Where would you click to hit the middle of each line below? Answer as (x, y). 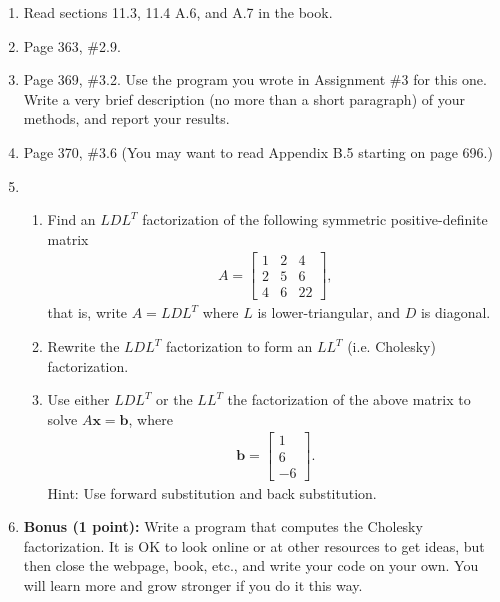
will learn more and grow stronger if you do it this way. (193, 584)
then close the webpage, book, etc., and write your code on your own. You (251, 565)
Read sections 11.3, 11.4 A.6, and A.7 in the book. (178, 12)
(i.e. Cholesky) (391, 346)
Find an (71, 219)
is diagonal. (455, 312)
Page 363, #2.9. (72, 45)
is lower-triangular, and (328, 312)
